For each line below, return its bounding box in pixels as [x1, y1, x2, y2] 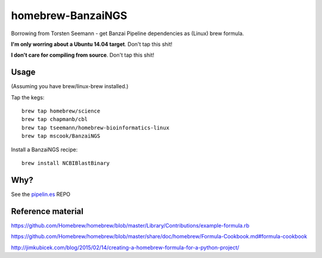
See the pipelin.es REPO [11, 191, 71, 198]
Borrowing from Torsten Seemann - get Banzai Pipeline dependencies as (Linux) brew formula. [11, 30, 244, 37]
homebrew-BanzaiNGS [11, 9, 128, 22]
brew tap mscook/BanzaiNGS [21, 133, 101, 139]
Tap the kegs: [11, 94, 45, 101]
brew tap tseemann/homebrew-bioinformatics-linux [21, 124, 170, 131]
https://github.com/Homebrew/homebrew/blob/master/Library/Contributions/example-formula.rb [11, 222, 250, 229]
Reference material [11, 206, 83, 216]
